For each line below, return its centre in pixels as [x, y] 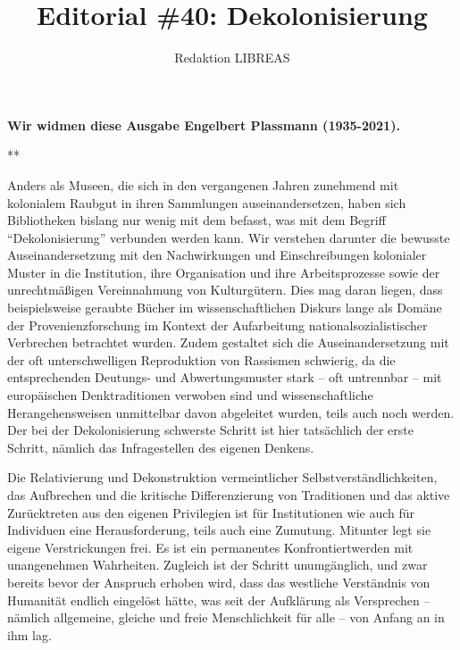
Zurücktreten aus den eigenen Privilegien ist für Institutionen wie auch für [211, 512]
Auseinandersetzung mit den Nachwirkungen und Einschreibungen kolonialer [217, 255]
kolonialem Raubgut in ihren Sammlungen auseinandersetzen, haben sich [207, 202]
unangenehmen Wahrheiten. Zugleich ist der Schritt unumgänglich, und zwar [217, 565]
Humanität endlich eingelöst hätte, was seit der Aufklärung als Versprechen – [219, 600]
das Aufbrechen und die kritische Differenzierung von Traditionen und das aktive [229, 495]
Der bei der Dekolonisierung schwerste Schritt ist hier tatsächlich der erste [210, 430]
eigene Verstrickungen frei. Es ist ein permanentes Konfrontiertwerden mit [210, 547]
